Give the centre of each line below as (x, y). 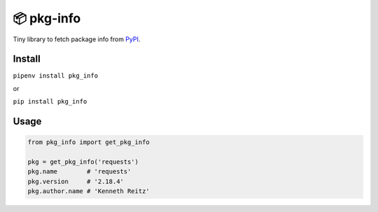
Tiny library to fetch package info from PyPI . (77, 39)
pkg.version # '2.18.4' (76, 181)
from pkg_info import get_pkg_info (89, 142)
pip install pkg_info (50, 102)
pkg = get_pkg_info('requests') (83, 162)
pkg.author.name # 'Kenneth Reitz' (89, 191)
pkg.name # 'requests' (79, 172)
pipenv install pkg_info (55, 76)
